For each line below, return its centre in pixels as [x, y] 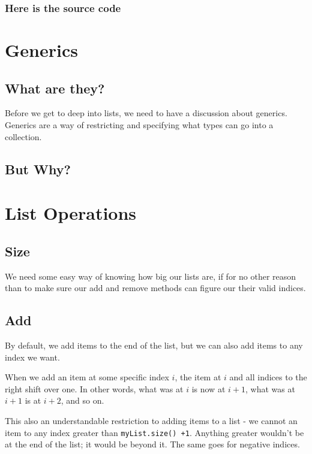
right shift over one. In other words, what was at [94, 388]
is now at [208, 388]
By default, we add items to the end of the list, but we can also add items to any [154, 345]
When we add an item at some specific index [87, 377]
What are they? [55, 88]
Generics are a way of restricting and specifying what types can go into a [139, 125]
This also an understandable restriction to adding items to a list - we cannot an [151, 420]
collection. [23, 136]
